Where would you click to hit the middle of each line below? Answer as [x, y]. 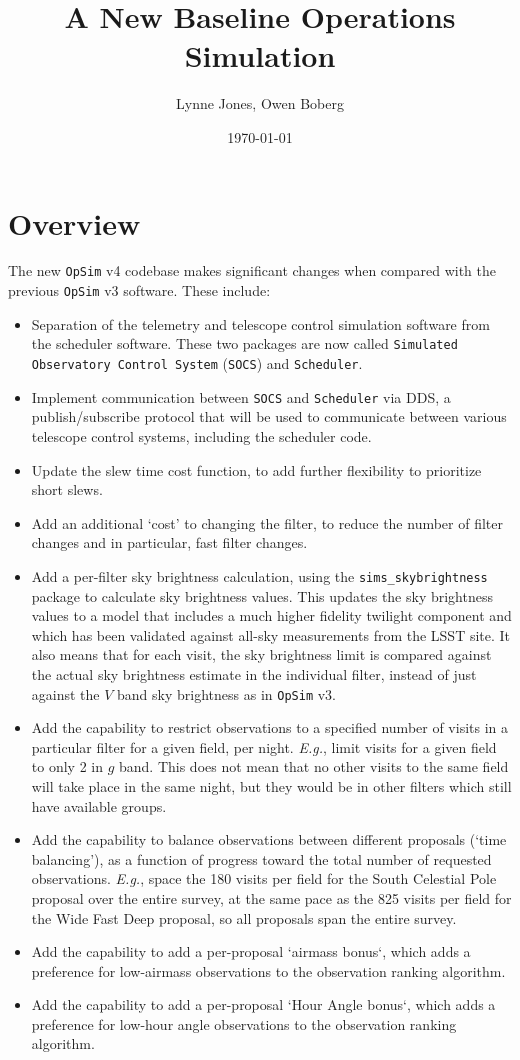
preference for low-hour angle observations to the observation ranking [244, 1023]
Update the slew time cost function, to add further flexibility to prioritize [256, 469]
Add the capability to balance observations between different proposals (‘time [269, 839]
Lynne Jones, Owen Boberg [260, 103]
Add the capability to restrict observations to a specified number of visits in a [270, 727]
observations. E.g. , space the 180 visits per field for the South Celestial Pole [264, 878]
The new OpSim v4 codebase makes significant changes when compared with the [252, 270]
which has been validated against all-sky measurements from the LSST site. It [271, 634]
